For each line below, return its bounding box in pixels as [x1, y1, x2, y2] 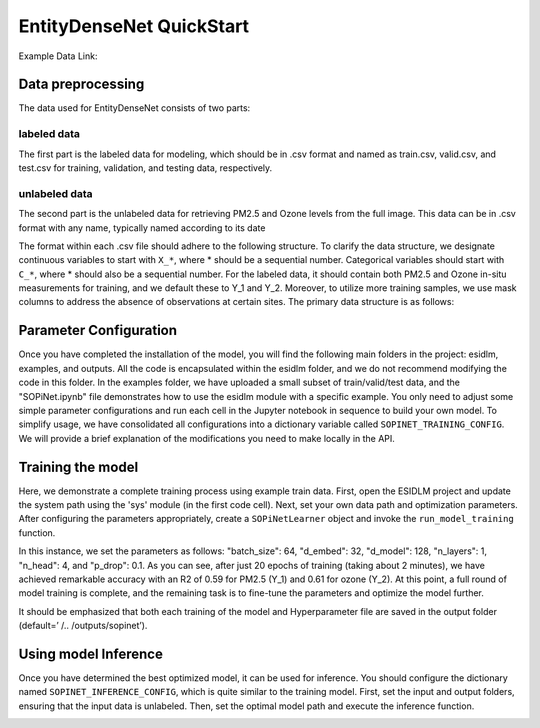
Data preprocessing [18, 76, 145, 93]
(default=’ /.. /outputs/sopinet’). [18, 620, 148, 632]
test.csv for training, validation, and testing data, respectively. [18, 161, 273, 174]
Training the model [18, 458, 139, 475]
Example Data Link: [18, 50, 98, 62]
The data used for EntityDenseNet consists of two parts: [18, 102, 251, 114]
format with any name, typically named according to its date [18, 221, 266, 234]
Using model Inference [18, 645, 164, 662]
